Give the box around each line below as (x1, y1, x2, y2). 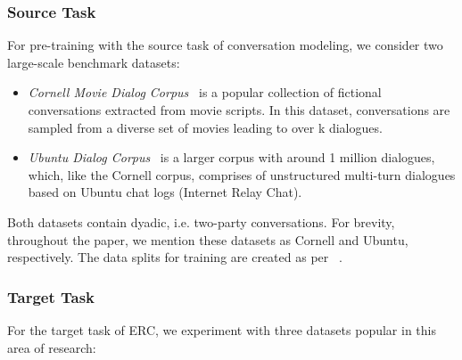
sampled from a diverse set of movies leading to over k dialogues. (28, 118, 383, 136)
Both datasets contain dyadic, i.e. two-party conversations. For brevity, (7, 212, 395, 231)
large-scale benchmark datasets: (7, 53, 180, 71)
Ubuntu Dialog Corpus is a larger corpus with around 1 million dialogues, (28, 148, 435, 167)
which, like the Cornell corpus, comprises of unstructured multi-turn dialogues (28, 165, 456, 184)
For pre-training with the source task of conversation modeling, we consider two (7, 36, 443, 54)
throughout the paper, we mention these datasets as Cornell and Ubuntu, (7, 230, 408, 249)
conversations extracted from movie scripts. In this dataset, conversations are (28, 101, 450, 119)
